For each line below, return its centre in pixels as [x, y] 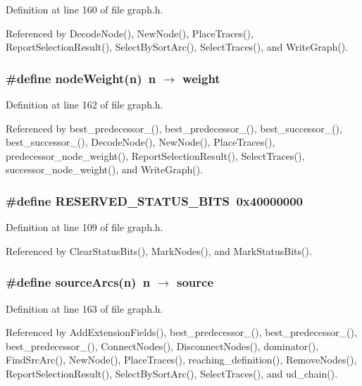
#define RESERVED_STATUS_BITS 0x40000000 [155, 200]
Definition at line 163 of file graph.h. [85, 308]
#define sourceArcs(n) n [78, 282]
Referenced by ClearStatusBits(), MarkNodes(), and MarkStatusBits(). [159, 250]
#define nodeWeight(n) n [81, 78]
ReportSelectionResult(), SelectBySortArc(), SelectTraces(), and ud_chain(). [172, 373]
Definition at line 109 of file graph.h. [85, 227]
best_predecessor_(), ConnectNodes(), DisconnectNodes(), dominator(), [162, 345]
